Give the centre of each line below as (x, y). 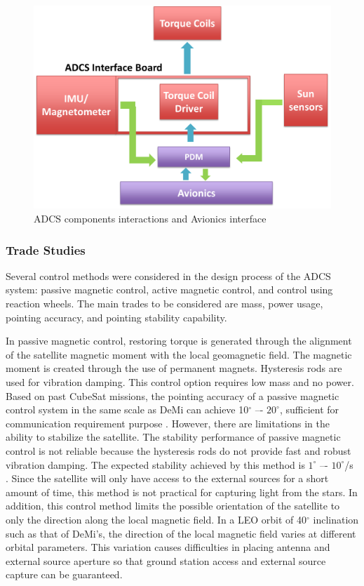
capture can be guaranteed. (64, 574)
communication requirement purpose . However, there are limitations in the (168, 423)
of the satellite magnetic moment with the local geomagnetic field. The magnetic (179, 354)
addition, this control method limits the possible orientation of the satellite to (173, 506)
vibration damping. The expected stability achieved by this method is (155, 464)
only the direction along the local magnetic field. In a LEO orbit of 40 (156, 519)
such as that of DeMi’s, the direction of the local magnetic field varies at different (181, 533)
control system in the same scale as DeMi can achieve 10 (127, 409)
